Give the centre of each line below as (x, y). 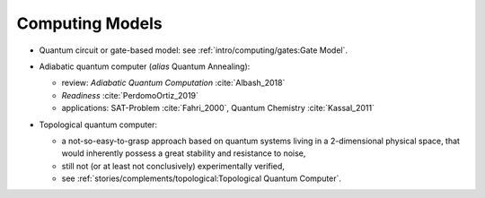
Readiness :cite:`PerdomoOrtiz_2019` (130, 95)
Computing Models (89, 23)
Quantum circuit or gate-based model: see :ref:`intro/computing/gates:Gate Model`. (194, 50)
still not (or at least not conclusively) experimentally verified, (173, 166)
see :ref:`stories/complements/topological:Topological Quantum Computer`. (201, 178)
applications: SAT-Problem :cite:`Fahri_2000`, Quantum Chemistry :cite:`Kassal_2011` (218, 108)
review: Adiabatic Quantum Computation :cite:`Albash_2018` (173, 83)
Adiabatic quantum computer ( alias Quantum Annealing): (145, 66)
